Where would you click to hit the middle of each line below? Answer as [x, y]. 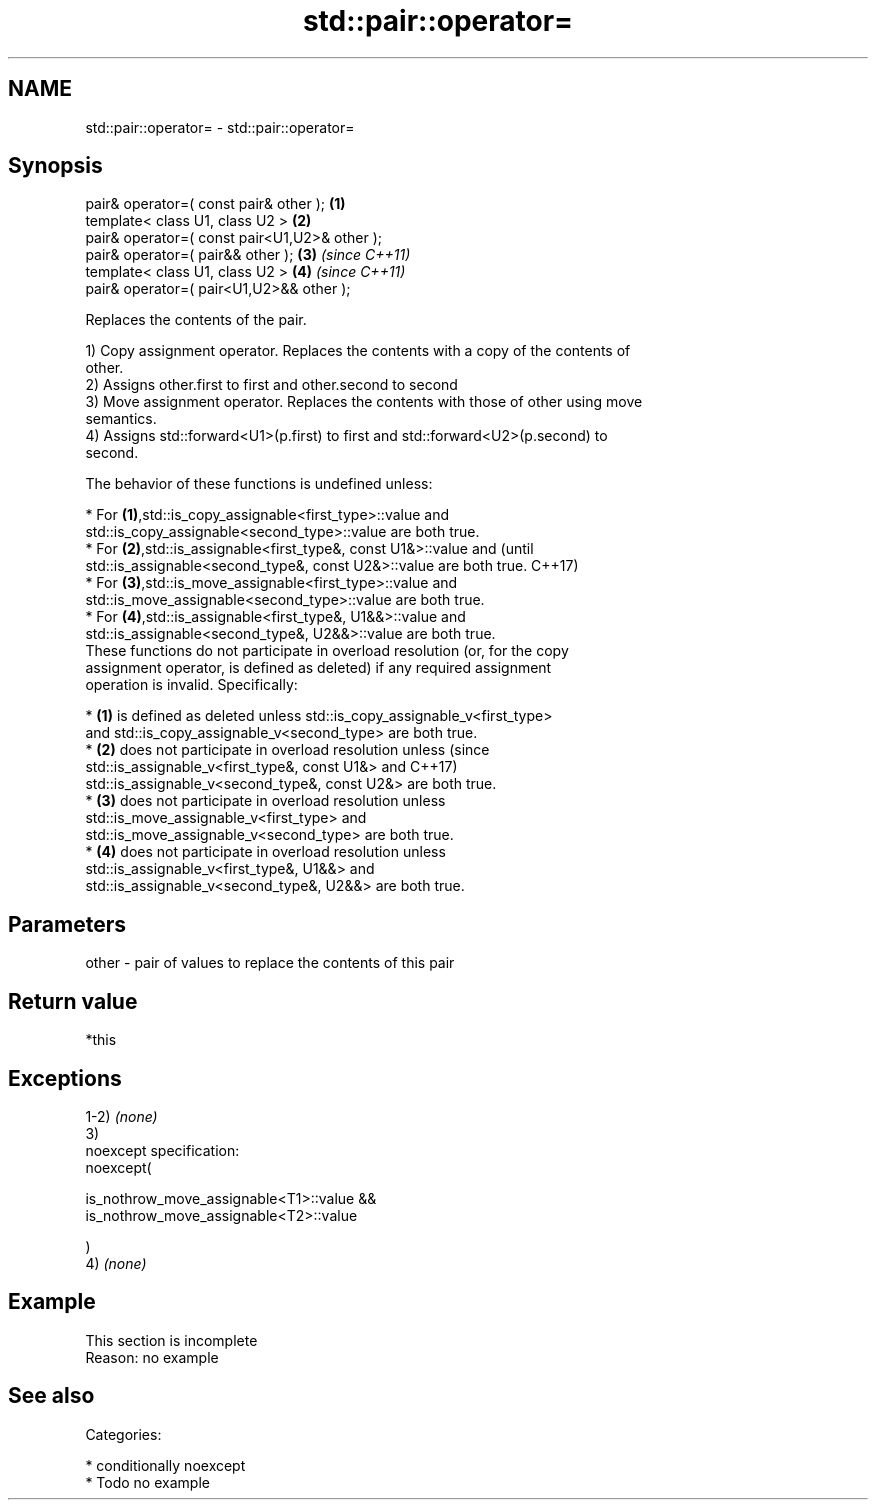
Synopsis [55, 166]
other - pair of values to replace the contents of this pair [270, 963]
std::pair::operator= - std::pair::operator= [220, 127]
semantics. [121, 419]
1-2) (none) [121, 1116]
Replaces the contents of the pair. [196, 320]
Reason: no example [152, 1357]
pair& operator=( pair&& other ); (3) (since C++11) [248, 255]
